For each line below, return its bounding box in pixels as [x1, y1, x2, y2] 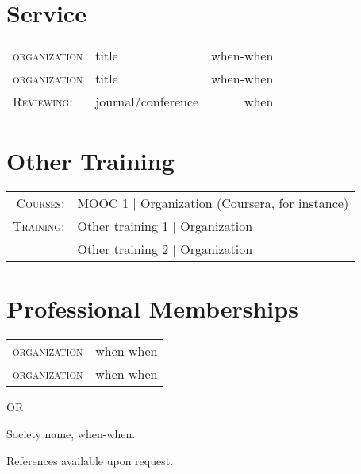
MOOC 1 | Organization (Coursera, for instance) [77, 194, 349, 213]
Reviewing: [13, 92, 73, 111]
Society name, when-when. [6, 425, 136, 441]
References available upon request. [6, 452, 174, 468]
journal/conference [95, 92, 199, 111]
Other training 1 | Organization [77, 217, 253, 236]
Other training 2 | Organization [77, 240, 253, 259]
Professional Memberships [6, 292, 298, 325]
